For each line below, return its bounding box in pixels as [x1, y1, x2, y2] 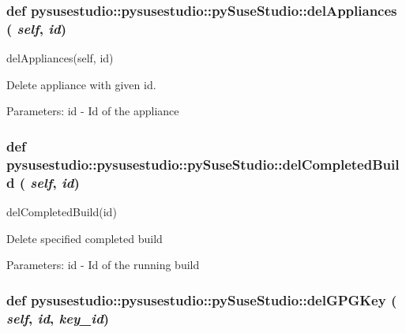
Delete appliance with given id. [6, 76, 156, 92]
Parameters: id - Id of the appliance [6, 103, 179, 119]
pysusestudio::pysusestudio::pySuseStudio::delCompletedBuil [6, 154, 400, 174]
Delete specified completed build [6, 230, 163, 246]
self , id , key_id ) [6, 308, 110, 327]
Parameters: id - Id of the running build [6, 256, 200, 273]
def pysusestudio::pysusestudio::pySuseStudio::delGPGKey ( [6, 290, 397, 309]
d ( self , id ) [6, 172, 80, 192]
